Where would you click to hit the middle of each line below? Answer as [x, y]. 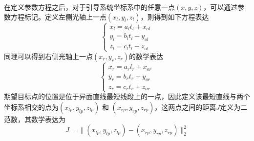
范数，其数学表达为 [35, 119]
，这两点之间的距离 [185, 107]
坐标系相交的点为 [31, 107]
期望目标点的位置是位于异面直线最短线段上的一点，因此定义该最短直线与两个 [127, 96]
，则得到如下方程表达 [175, 16]
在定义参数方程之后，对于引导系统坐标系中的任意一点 [89, 7]
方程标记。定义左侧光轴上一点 [58, 16]
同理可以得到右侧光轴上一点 [48, 56]
